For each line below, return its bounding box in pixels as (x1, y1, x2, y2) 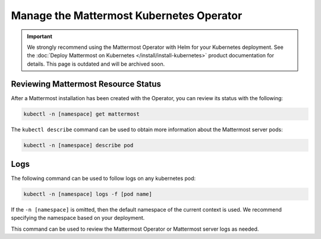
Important (27, 33, 53, 40)
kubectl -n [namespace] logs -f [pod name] (23, 191, 153, 198)
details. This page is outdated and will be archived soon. (27, 60, 165, 67)
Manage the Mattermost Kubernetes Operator (11, 9, 243, 22)
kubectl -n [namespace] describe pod (23, 142, 134, 148)
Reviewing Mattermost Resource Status (11, 79, 162, 89)
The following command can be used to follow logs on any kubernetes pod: (11, 175, 196, 182)
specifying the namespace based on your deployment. (11, 215, 145, 222)
